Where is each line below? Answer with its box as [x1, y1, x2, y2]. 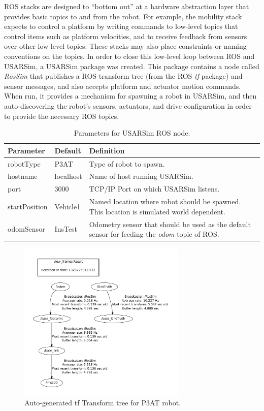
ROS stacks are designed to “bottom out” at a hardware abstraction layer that [4, 1, 249, 11]
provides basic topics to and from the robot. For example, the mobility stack [4, 11, 242, 21]
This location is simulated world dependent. [89, 206, 225, 216]
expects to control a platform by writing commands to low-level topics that [4, 21, 238, 31]
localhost [54, 171, 82, 181]
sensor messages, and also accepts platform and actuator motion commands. [4, 80, 241, 91]
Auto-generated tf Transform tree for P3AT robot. [24, 397, 181, 408]
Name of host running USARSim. [89, 171, 193, 181]
